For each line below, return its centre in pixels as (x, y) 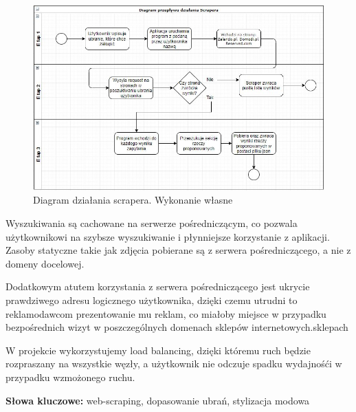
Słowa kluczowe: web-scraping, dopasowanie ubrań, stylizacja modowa (158, 400)
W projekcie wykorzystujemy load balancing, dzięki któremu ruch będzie (158, 350)
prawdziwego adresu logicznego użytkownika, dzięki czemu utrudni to (152, 300)
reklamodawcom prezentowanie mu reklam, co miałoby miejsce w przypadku (166, 313)
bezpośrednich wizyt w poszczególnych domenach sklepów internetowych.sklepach (177, 327)
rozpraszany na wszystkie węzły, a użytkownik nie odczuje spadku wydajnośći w (174, 364)
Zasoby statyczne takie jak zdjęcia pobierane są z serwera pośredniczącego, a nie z (178, 250)
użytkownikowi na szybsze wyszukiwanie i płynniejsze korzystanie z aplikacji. (168, 236)
